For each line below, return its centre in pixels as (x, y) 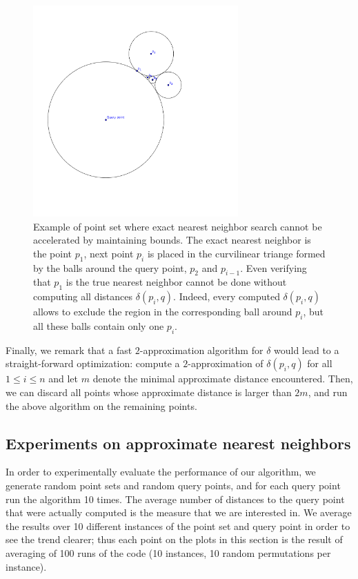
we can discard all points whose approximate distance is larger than (149, 392)
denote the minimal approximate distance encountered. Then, (223, 379)
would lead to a (307, 350)
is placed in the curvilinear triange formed (236, 253)
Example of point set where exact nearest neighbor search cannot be (178, 226)
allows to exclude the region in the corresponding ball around (163, 312)
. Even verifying (274, 267)
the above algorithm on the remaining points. (101, 405)
